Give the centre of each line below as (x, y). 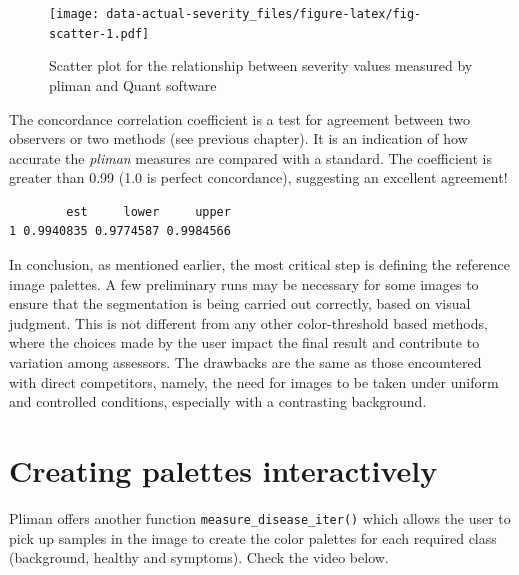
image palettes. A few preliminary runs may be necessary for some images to (244, 283)
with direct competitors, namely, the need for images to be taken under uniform (254, 381)
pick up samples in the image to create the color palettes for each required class (253, 537)
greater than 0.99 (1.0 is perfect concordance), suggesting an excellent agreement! (258, 177)
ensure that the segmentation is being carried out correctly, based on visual (240, 303)
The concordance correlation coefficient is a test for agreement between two (240, 118)
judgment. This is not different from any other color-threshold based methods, (248, 322)
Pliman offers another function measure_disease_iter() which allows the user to (260, 517)
